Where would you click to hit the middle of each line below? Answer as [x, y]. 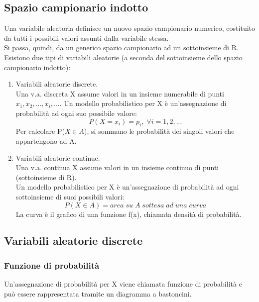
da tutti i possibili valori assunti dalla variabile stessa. [86, 38]
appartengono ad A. [46, 141]
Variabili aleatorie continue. [58, 157]
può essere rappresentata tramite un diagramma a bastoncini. [98, 293]
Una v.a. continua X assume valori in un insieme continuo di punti [117, 167]
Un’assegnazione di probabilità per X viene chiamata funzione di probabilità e [123, 284]
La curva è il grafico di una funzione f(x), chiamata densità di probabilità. [129, 214]
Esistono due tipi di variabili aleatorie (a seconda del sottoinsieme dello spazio [123, 57]
